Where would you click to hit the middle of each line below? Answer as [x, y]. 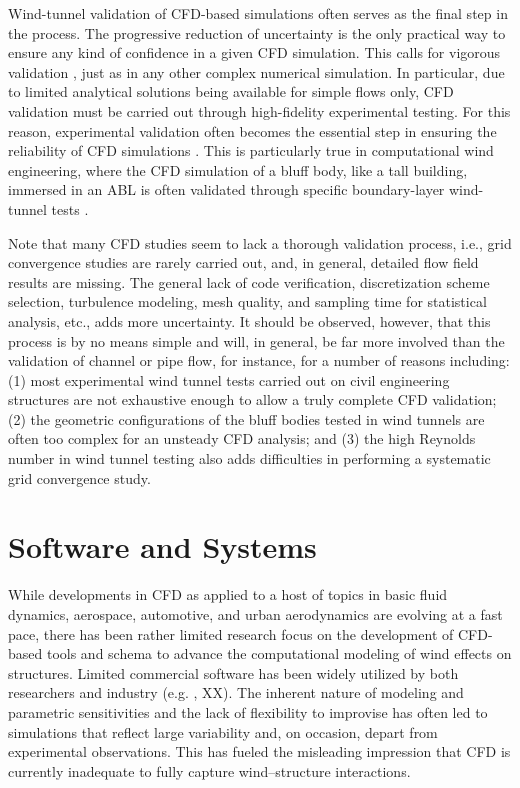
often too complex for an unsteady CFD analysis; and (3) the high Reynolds [242, 438]
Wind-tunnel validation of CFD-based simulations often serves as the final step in [258, 13]
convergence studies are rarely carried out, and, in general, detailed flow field [243, 262]
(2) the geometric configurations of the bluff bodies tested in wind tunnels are [246, 418]
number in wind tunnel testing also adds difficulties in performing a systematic [249, 458]
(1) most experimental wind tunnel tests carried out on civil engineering [229, 379]
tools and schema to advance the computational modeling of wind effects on [279, 653]
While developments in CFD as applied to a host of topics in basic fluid [228, 594]
